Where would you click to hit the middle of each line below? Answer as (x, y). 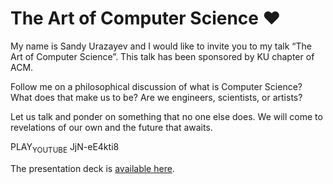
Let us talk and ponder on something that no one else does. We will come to (166, 116)
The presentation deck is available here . (92, 168)
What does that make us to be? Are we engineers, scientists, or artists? (156, 97)
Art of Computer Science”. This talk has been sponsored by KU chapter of (162, 56)
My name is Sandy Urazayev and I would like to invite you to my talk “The (161, 46)
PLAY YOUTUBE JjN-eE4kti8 (65, 147)
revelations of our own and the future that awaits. (111, 127)
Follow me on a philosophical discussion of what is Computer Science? (156, 86)
